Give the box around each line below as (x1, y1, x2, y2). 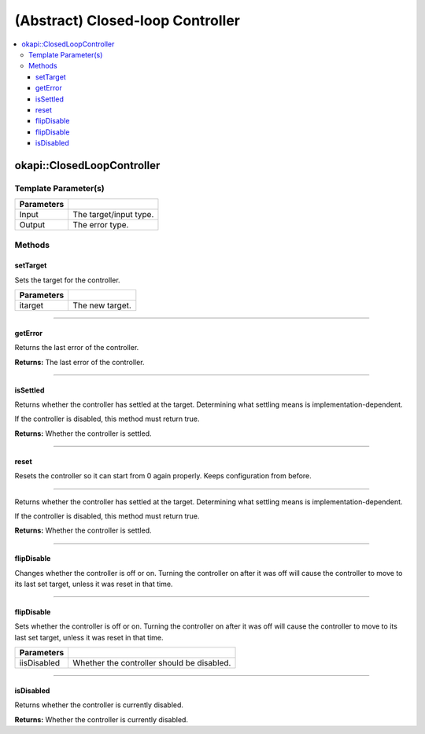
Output (19, 219, 46, 231)
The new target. (72, 300, 131, 311)
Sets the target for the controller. (14, 275, 121, 285)
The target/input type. (72, 209, 154, 220)
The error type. (72, 219, 129, 231)
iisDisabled (19, 658, 61, 669)
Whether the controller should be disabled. (72, 658, 231, 669)
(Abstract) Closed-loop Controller (14, 12, 240, 29)
